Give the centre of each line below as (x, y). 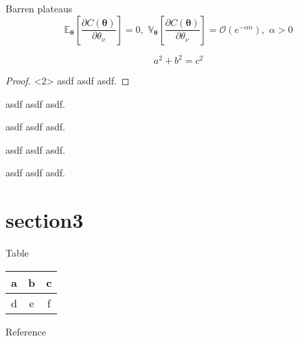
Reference (26, 331)
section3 (45, 220)
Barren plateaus (39, 8)
